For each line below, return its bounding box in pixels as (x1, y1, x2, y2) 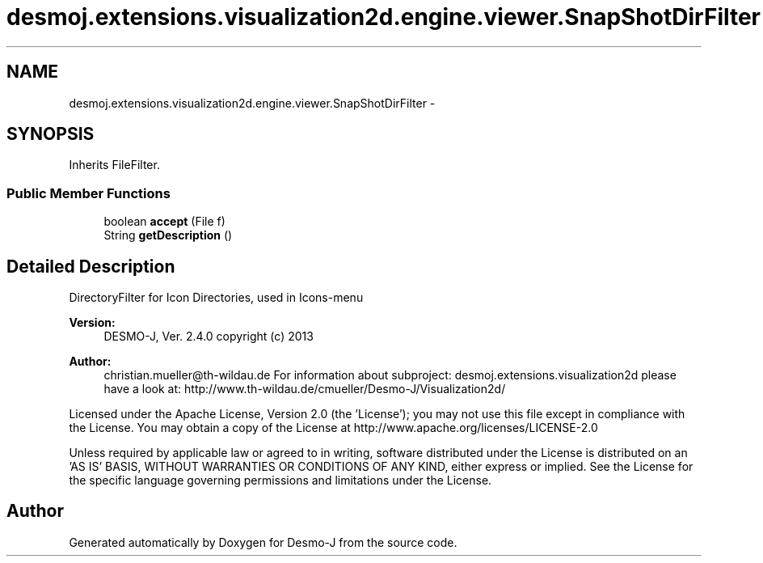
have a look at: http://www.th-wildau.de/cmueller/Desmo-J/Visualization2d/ (103, 382, 506, 396)
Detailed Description (6, 256, 175, 277)
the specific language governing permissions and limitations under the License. (69, 473, 492, 488)
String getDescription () (103, 228, 233, 243)
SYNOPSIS (6, 124, 95, 145)
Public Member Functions (6, 184, 171, 201)
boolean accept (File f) (103, 214, 226, 229)
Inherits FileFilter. (69, 158, 160, 172)
